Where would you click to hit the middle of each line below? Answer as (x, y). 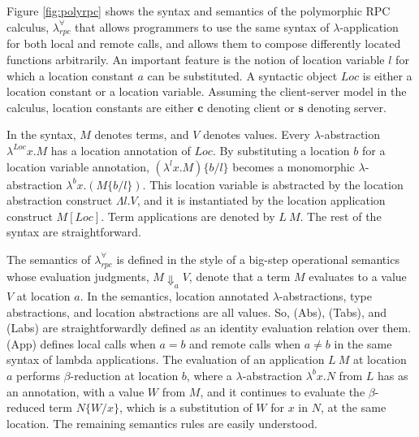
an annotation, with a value (76, 391)
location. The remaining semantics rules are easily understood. (162, 423)
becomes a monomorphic (294, 166)
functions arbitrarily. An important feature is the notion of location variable (196, 59)
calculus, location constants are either (100, 107)
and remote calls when (245, 343)
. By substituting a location (281, 150)
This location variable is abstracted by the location (276, 184)
